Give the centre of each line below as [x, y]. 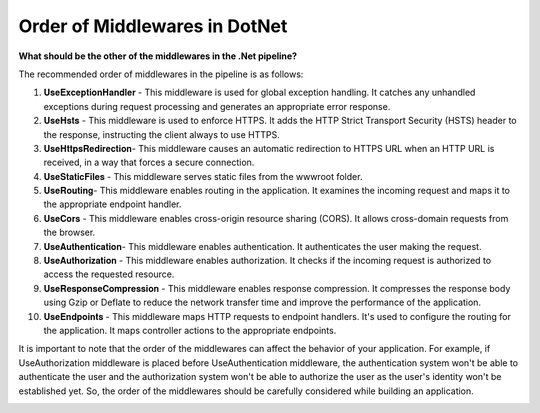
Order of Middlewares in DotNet [153, 26]
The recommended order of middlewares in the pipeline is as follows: [161, 74]
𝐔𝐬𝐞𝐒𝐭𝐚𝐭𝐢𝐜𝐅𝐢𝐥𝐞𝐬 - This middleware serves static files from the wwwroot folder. [203, 176]
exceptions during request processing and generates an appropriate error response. [217, 106]
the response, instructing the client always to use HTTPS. [161, 134]
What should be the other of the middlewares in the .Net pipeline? [158, 56]
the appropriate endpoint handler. [112, 204]
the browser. [69, 232]
